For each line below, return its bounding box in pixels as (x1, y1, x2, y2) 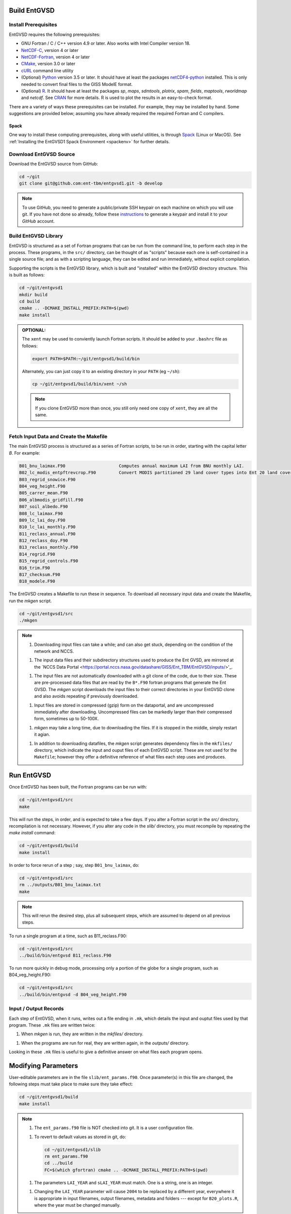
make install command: (9, 830, 56, 836)
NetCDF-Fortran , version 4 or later (21, 54, 90, 60)
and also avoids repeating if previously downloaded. (34, 693, 139, 699)
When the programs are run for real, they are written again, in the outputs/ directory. (21, 1040, 189, 1046)
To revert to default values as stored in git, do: (34, 1134, 126, 1140)
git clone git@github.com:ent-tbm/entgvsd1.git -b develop (19, 181, 162, 186)
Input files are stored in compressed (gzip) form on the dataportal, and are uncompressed (34, 702, 214, 708)
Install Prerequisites (9, 21, 58, 28)
